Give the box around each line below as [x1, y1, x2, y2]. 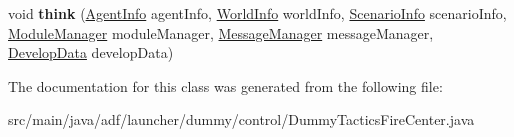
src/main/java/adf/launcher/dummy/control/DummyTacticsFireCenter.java [8, 109, 475, 130]
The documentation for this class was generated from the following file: [8, 75, 443, 96]
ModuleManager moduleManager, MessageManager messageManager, [8, 22, 434, 43]
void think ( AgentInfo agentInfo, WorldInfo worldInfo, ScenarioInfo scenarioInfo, [8, 3, 507, 23]
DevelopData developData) [8, 42, 174, 63]
